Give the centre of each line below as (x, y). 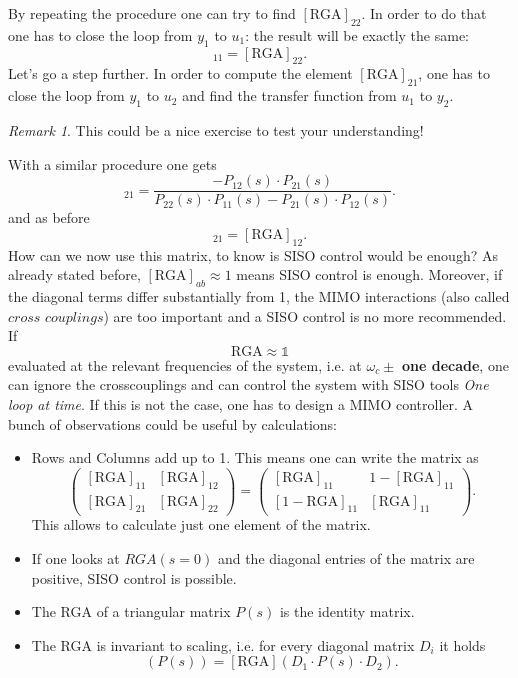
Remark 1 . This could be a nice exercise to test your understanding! (216, 129)
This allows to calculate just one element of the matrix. (201, 524)
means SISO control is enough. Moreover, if (369, 274)
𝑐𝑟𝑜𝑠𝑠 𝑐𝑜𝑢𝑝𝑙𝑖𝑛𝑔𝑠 (56, 317)
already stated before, (74, 274)
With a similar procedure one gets (112, 163)
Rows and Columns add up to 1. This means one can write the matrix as (255, 457)
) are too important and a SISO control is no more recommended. (305, 315)
